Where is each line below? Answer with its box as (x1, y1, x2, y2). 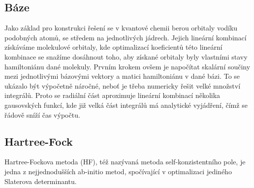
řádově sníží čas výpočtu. (4, 109, 80, 120)
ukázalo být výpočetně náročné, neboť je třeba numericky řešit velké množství (4, 80, 241, 91)
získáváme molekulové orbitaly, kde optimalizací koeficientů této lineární (4, 42, 222, 52)
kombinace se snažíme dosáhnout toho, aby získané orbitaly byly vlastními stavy (4, 51, 248, 62)
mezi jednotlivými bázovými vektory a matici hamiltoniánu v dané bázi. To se (4, 71, 240, 81)
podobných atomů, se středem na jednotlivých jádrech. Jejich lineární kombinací (4, 32, 247, 42)
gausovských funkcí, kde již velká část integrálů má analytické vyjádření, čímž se (4, 99, 248, 110)
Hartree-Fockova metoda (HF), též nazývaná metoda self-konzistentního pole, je (4, 157, 246, 167)
